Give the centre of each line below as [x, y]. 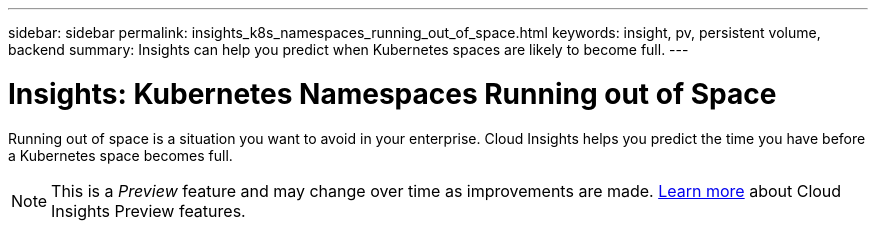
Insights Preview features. [148, 210]
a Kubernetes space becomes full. [120, 155]
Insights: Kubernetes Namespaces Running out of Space [392, 93]
